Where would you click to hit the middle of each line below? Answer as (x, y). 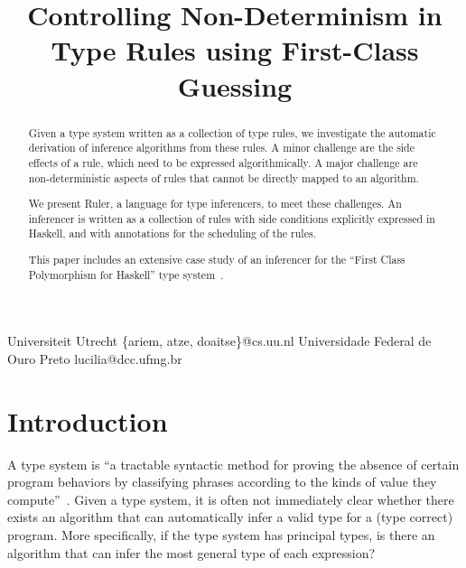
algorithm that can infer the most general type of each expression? (191, 552)
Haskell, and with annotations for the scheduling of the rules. (172, 233)
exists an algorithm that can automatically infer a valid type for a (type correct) (230, 517)
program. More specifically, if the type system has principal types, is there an (221, 534)
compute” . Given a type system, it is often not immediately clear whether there (231, 499)
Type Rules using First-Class (235, 50)
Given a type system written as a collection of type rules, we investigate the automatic (232, 132)
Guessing (235, 85)
